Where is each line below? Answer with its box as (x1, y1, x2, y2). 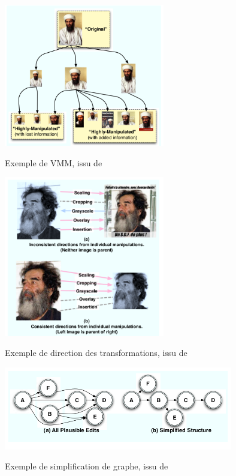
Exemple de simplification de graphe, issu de (5, 460, 168, 472)
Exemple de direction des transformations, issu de (5, 346, 187, 359)
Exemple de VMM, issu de (5, 156, 102, 169)
